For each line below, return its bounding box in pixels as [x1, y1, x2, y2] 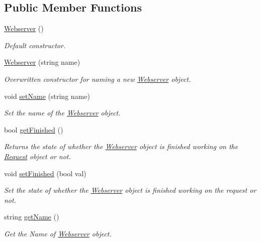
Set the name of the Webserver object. [4, 107, 121, 118]
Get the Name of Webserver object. [4, 228, 112, 238]
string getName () [4, 211, 59, 222]
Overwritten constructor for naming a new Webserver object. [4, 73, 191, 84]
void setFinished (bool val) [4, 168, 86, 178]
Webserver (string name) [4, 57, 80, 67]
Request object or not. [4, 151, 71, 161]
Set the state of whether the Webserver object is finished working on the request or [4, 185, 256, 195]
